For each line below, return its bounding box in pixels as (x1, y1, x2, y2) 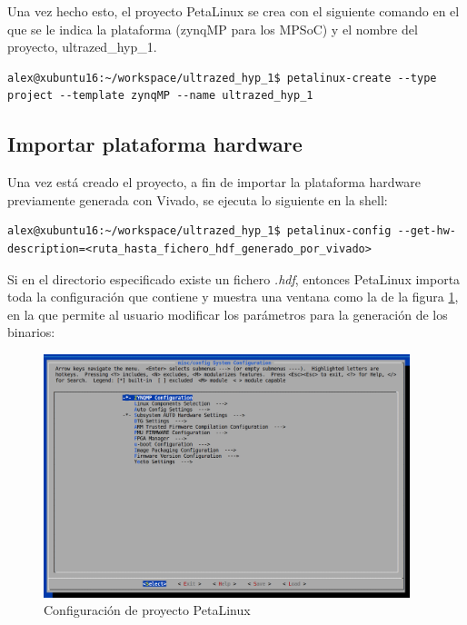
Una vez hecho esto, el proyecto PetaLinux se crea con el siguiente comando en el (7, 2, 460, 20)
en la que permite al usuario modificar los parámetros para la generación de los (7, 304, 448, 323)
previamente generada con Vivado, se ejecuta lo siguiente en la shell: (7, 190, 388, 209)
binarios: (7, 322, 55, 342)
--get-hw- (397, 224, 456, 238)
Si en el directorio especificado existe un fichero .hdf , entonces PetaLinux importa (7, 269, 461, 288)
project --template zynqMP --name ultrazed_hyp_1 (7, 89, 313, 103)
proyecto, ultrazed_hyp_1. (7, 37, 157, 56)
